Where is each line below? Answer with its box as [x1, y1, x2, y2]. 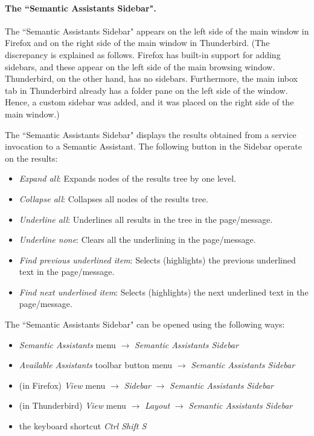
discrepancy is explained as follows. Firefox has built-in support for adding [5, 48, 281, 61]
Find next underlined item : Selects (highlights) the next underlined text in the [19, 285, 309, 298]
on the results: [5, 151, 58, 164]
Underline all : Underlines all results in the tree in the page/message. [19, 213, 273, 225]
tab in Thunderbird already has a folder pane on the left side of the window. [5, 84, 288, 96]
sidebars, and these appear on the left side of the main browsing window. [5, 60, 275, 73]
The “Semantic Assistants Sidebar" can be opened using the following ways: [5, 318, 285, 331]
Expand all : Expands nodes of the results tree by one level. [19, 172, 237, 185]
